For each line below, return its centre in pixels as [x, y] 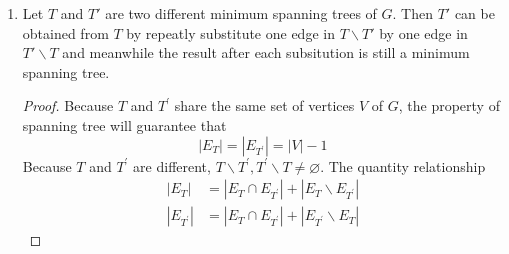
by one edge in [423, 32]
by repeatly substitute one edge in [230, 32]
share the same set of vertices [264, 105]
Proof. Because [68, 105]
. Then [413, 13]
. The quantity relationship [403, 165]
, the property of [449, 105]
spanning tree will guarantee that [124, 124]
